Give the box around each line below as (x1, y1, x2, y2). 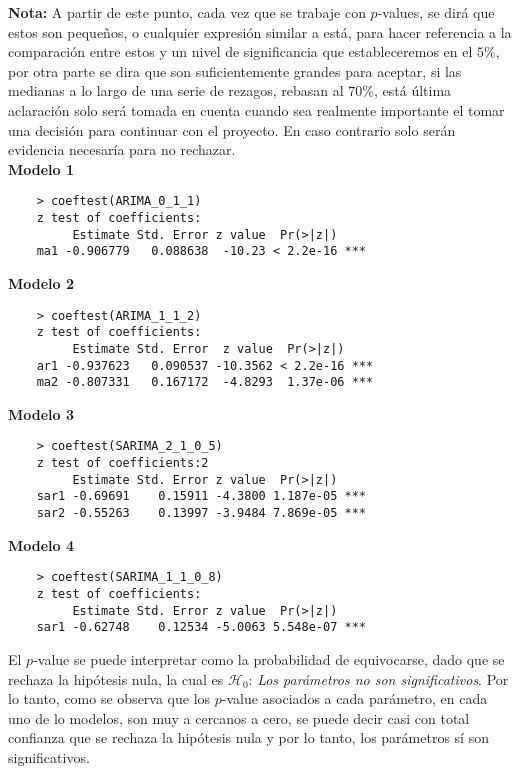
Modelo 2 (8, 272, 75, 293)
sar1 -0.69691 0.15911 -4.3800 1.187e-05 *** (36, 489, 366, 504)
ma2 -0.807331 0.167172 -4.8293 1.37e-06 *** (36, 375, 374, 390)
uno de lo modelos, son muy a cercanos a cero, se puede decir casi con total (8, 707, 470, 728)
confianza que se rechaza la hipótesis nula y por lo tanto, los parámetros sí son (8, 727, 489, 748)
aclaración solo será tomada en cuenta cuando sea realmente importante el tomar (8, 99, 505, 120)
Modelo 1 (8, 158, 75, 179)
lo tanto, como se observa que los (8, 688, 211, 709)
